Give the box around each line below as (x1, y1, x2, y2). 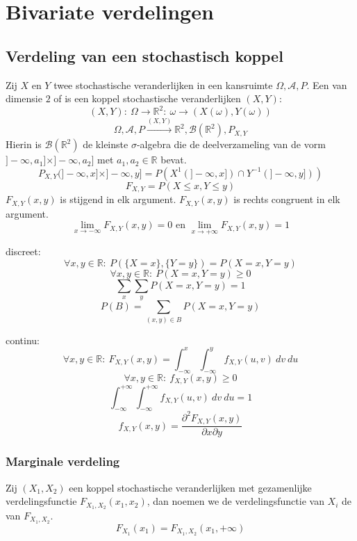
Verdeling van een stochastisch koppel (6, 45, 283, 66)
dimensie (6, 91, 42, 106)
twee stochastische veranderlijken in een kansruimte (53, 77, 273, 92)
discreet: (6, 244, 41, 259)
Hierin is (6, 137, 42, 152)
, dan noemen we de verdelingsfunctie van (147, 494, 324, 508)
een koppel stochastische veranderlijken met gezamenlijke (69, 480, 312, 494)
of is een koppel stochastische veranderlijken (53, 91, 241, 106)
